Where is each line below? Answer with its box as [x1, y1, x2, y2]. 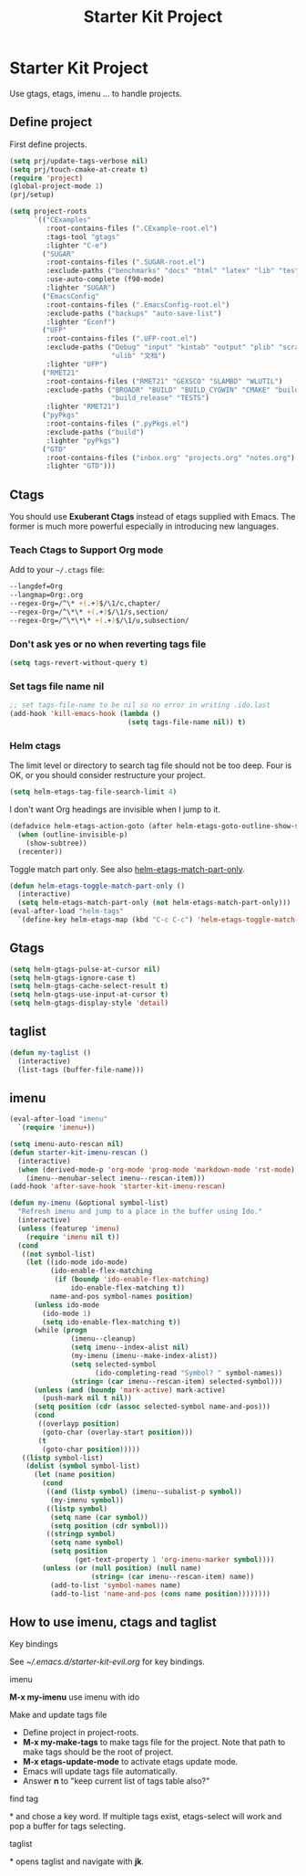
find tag [9, 1793, 39, 1805]
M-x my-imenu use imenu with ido [9, 1692, 140, 1702]
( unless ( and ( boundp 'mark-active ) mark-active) [33, 1386, 226, 1395]
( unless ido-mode [33, 1300, 100, 1310]
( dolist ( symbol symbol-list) [25, 1461, 141, 1471]
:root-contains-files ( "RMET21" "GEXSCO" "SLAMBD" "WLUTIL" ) [46, 376, 283, 385]
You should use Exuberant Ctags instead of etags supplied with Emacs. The [9, 511, 296, 522]
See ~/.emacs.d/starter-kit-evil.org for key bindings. [9, 1656, 205, 1668]
